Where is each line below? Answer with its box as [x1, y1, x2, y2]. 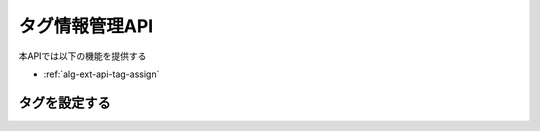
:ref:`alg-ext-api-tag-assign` [43, 68, 160, 80]
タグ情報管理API [18, 15, 154, 37]
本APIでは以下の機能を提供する [18, 50, 147, 62]
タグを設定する [18, 94, 111, 111]
